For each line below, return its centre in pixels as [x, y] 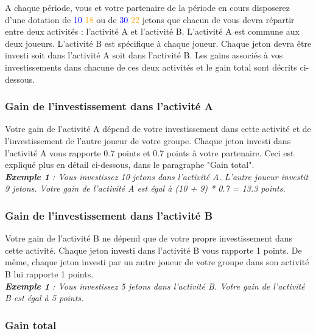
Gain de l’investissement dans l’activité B [109, 215]
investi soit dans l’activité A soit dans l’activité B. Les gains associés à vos [144, 55]
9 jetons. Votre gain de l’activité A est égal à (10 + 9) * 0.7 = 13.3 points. [145, 188]
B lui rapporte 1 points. [49, 273]
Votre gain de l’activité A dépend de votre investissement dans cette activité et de [158, 129]
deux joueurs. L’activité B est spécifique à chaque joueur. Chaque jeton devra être [158, 43]
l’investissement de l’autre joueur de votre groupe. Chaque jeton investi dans [148, 140]
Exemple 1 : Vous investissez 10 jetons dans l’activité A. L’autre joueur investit [157, 176]
